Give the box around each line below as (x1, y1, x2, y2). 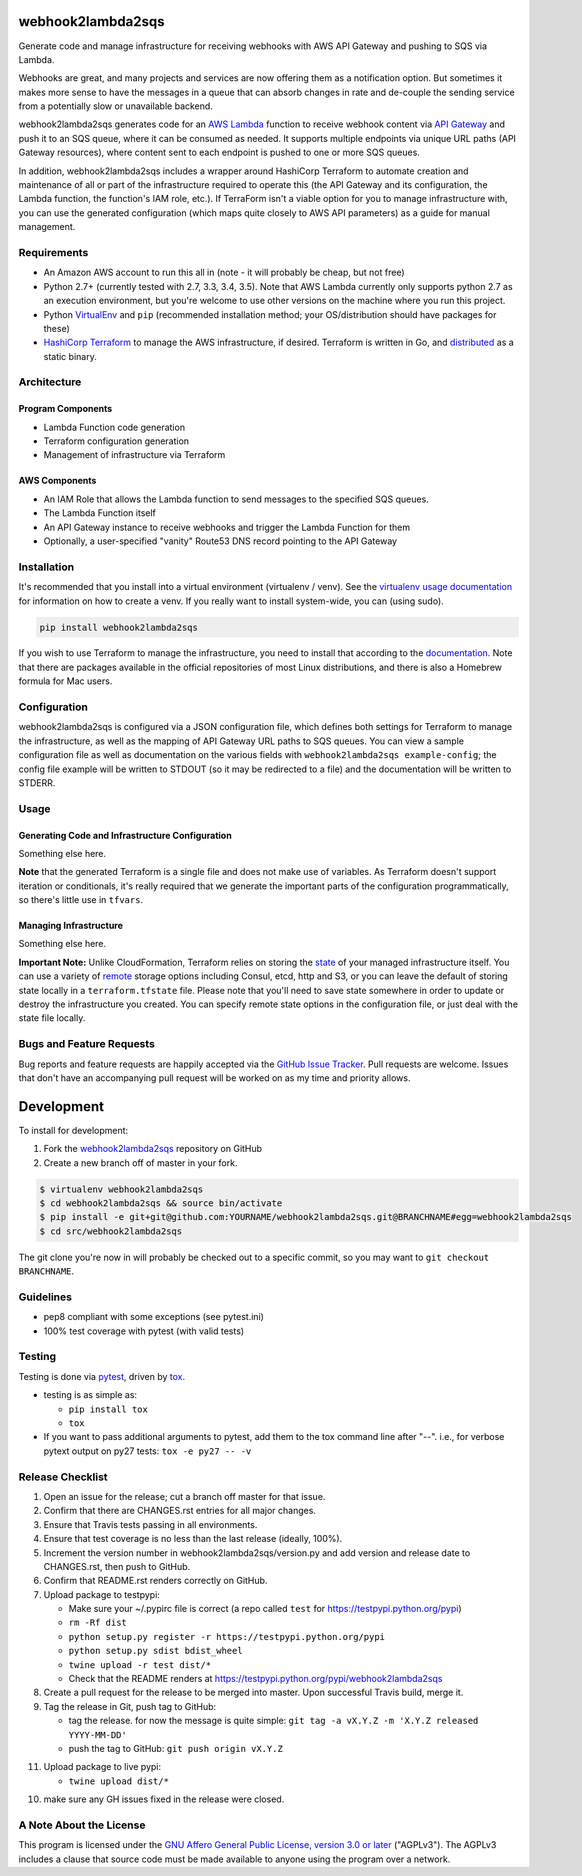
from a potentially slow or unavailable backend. (18, 100, 214, 112)
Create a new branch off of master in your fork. (43, 1156, 238, 1169)
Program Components (18, 403, 113, 415)
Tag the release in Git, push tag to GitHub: (43, 1700, 217, 1712)
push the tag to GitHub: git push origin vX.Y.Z (68, 1742, 284, 1754)
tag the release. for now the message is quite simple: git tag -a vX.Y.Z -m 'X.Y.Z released (68, 1715, 479, 1727)
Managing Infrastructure (18, 920, 124, 932)
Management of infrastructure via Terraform (43, 449, 226, 461)
